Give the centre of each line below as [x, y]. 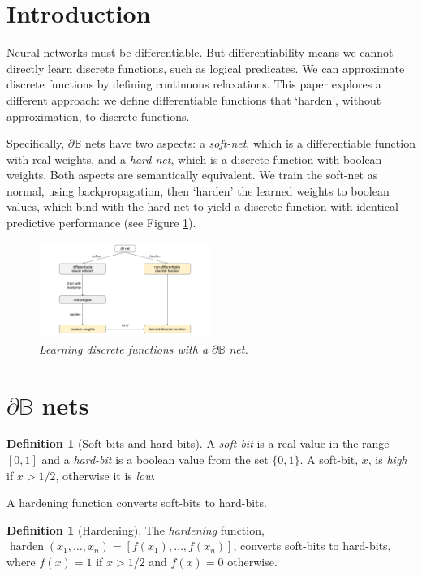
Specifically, [36, 143]
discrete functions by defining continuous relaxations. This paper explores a [194, 84]
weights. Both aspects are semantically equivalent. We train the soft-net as [192, 175]
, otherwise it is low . [105, 475]
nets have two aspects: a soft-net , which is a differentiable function [250, 143]
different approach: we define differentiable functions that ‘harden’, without [194, 99]
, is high [388, 460]
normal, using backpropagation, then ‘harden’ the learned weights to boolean [198, 190]
